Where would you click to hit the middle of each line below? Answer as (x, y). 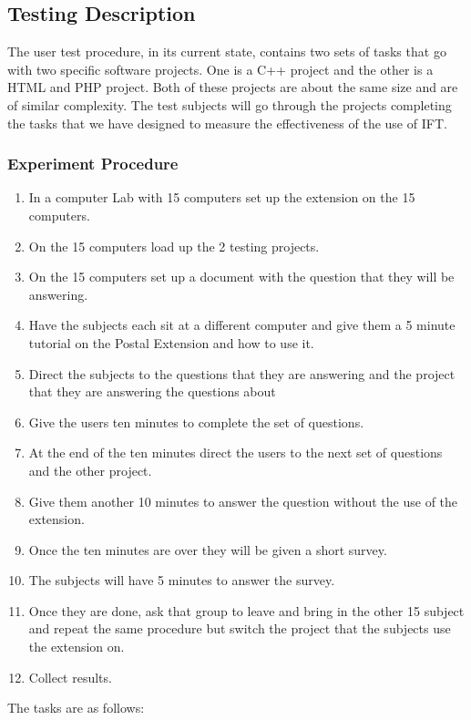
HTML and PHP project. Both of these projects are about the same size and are (233, 87)
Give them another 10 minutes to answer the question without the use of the (243, 501)
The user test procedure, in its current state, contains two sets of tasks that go (227, 51)
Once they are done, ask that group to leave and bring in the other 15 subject (246, 610)
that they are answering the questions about (152, 391)
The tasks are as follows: (76, 708)
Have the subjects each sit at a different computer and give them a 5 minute (242, 325)
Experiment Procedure (93, 164)
